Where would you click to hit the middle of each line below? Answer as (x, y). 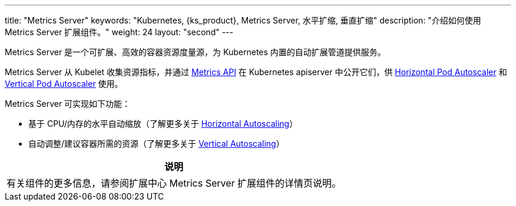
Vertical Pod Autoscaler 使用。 (64, 84)
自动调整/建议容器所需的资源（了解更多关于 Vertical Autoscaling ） (156, 143)
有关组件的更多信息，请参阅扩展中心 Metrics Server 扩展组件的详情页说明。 (174, 183)
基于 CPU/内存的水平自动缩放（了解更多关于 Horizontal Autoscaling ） (163, 124)
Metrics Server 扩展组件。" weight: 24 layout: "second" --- (119, 32)
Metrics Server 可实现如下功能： (68, 104)
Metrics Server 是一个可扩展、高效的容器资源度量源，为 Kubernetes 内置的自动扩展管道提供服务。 (195, 52)
